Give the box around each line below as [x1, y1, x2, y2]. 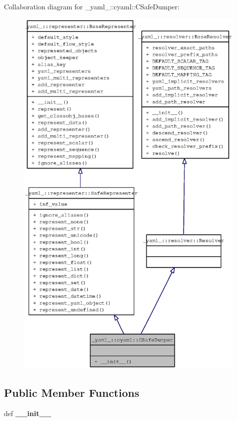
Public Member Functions [4, 385, 139, 400]
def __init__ [4, 408, 51, 418]
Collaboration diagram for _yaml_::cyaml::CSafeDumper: [4, 1, 180, 11]
